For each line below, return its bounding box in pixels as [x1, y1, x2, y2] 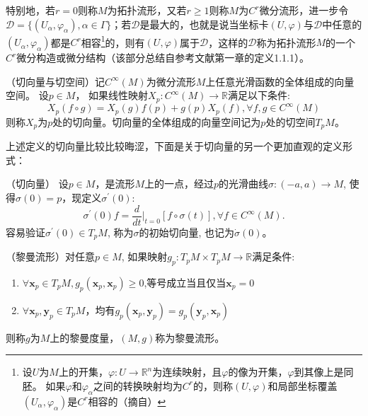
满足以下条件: [227, 88, 290, 103]
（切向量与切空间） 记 [6, 74, 105, 88]
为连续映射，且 [152, 364, 222, 379]
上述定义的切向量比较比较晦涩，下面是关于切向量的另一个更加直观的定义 [6, 139, 343, 154]
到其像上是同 [294, 364, 354, 379]
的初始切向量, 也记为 [139, 224, 235, 239]
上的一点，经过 [144, 176, 214, 191]
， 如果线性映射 [75, 88, 149, 103]
